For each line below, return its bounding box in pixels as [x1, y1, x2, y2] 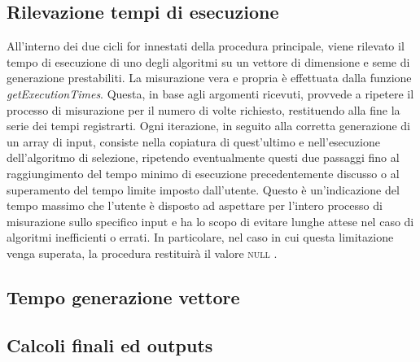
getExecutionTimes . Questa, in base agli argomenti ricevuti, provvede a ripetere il [7, 85, 414, 102]
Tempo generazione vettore [7, 284, 240, 309]
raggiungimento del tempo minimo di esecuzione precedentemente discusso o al [7, 164, 400, 181]
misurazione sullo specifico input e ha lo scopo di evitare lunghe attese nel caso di [7, 212, 414, 229]
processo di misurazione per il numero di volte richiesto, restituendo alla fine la [7, 101, 400, 118]
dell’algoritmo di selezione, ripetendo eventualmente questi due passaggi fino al [7, 149, 400, 166]
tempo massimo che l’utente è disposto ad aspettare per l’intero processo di [7, 197, 383, 214]
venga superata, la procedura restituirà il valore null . [7, 244, 278, 261]
